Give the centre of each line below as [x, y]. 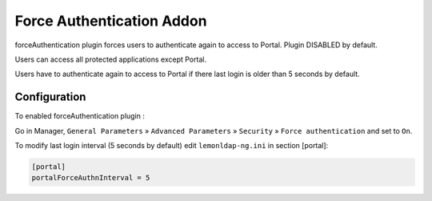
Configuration [50, 97]
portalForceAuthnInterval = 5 [91, 178]
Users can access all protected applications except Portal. [111, 59]
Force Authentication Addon [111, 21]
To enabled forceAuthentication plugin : [80, 116]
